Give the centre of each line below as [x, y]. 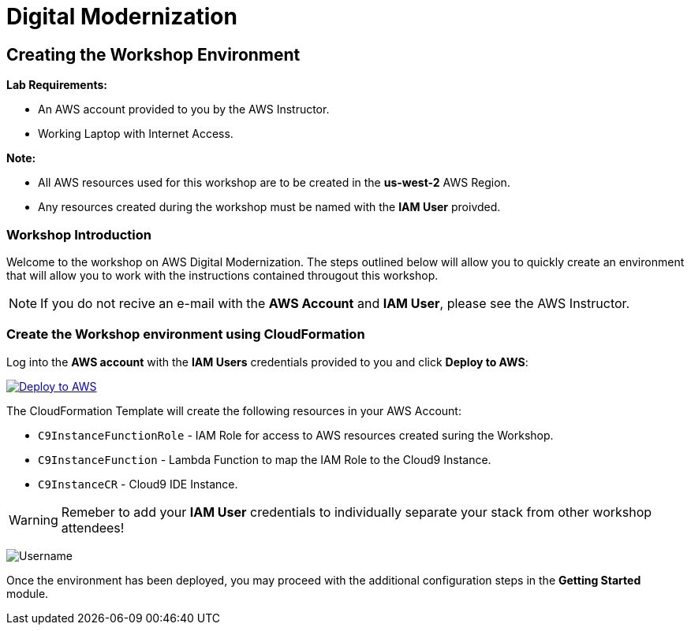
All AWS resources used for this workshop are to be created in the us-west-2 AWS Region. [274, 183]
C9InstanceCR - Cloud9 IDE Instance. [138, 484]
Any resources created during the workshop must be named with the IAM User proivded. [269, 207]
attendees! [93, 527]
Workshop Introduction [79, 234]
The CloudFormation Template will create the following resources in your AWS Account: [234, 410]
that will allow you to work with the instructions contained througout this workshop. [222, 275]
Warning [34, 520]
